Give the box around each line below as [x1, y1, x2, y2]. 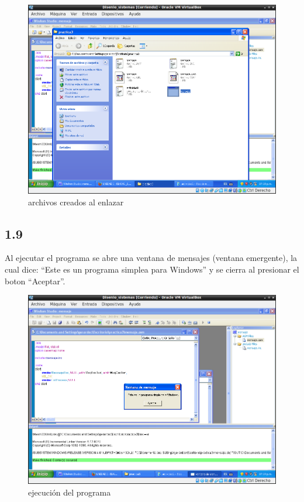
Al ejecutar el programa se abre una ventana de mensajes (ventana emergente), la [5, 252, 298, 264]
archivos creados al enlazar [28, 195, 124, 208]
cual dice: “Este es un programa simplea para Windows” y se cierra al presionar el [5, 263, 299, 275]
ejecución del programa [28, 486, 111, 498]
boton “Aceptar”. [5, 274, 65, 287]
